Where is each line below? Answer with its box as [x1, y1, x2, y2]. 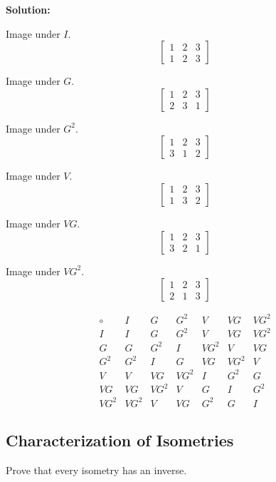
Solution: [6, 2, 51, 16]
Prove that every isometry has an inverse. [6, 463, 187, 478]
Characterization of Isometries [6, 429, 234, 451]
